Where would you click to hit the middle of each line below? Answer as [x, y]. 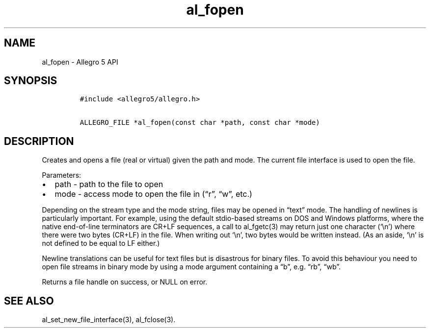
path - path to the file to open [109, 184]
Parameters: [62, 175]
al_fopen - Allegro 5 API [80, 62]
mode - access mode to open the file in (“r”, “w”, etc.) [153, 194]
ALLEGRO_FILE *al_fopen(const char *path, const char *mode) [200, 123]
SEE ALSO [29, 301]
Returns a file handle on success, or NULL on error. [125, 282]
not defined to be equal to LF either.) [101, 243]
